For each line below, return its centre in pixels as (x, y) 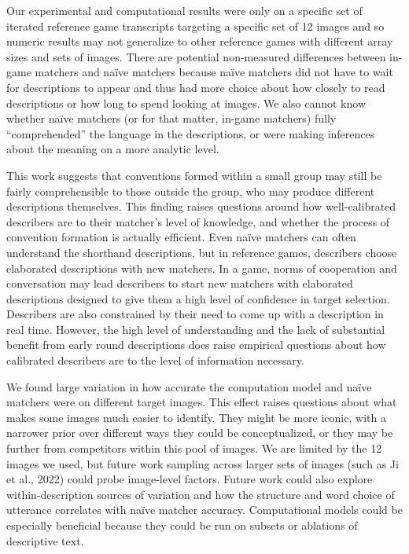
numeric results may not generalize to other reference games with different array (200, 41)
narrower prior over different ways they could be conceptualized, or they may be (200, 433)
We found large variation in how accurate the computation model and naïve (189, 386)
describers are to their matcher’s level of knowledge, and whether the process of (198, 221)
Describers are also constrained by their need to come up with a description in (195, 314)
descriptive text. (45, 540)
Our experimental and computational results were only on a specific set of (184, 10)
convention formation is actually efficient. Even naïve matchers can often (181, 237)
